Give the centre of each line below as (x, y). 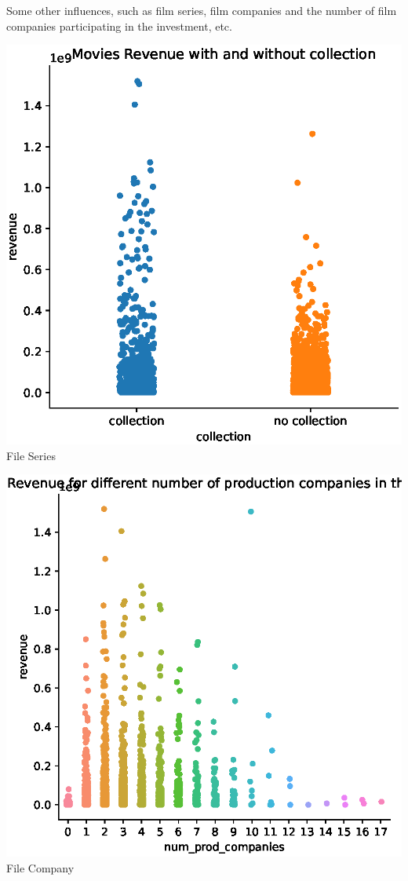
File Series (31, 455)
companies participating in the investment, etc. (119, 26)
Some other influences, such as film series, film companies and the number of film (202, 10)
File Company (40, 868)
